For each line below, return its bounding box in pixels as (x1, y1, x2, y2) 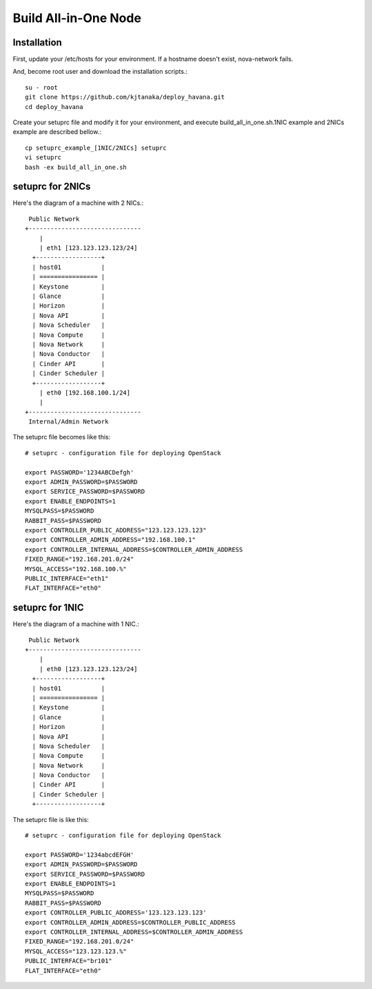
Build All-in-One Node (12, 10, 141, 26)
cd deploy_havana (25, 103, 83, 110)
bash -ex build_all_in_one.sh (25, 163, 127, 171)
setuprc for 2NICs (12, 181, 91, 192)
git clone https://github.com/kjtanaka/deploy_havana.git (25, 93, 225, 101)
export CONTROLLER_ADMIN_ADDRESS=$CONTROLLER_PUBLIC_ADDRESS (25, 918, 236, 926)
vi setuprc (25, 154, 62, 161)
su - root (25, 83, 58, 91)
